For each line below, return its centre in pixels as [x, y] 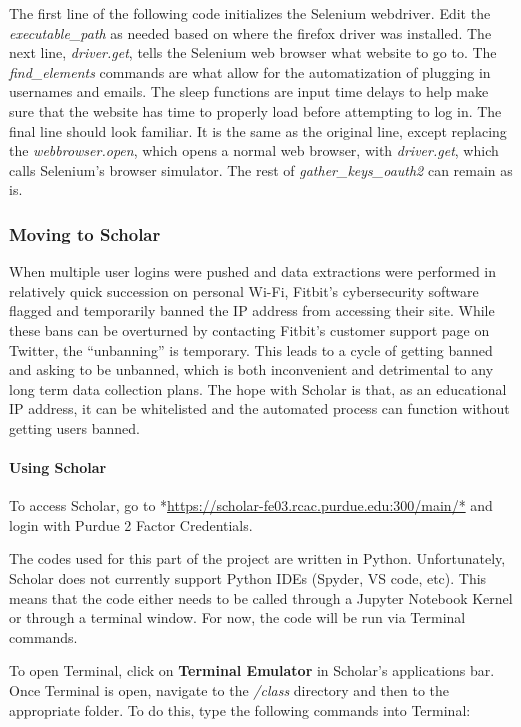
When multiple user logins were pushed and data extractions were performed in [253, 271]
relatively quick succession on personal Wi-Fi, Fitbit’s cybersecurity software [244, 290]
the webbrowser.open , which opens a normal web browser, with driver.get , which [254, 150]
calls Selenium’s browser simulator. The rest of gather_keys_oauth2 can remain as [261, 169]
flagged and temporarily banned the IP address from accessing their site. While [252, 310]
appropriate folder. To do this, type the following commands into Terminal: [240, 709]
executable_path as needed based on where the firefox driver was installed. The [250, 32]
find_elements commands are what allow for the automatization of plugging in [250, 71]
